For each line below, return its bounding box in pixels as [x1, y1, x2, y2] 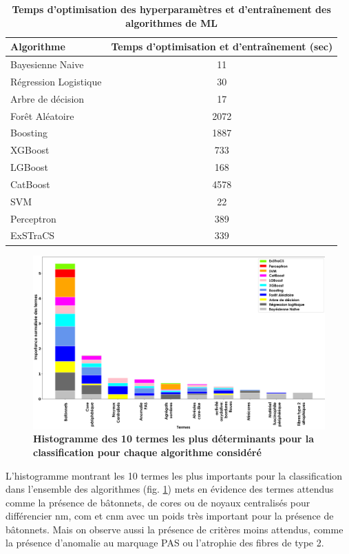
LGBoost [10, 160, 49, 174]
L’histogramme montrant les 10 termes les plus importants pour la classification [6, 468, 343, 482]
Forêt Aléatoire [10, 108, 74, 123]
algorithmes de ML [125, 15, 218, 30]
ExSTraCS [10, 228, 55, 243]
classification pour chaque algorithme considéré [33, 444, 262, 459]
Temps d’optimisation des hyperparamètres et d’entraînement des [12, 2, 331, 16]
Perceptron [10, 211, 56, 225]
